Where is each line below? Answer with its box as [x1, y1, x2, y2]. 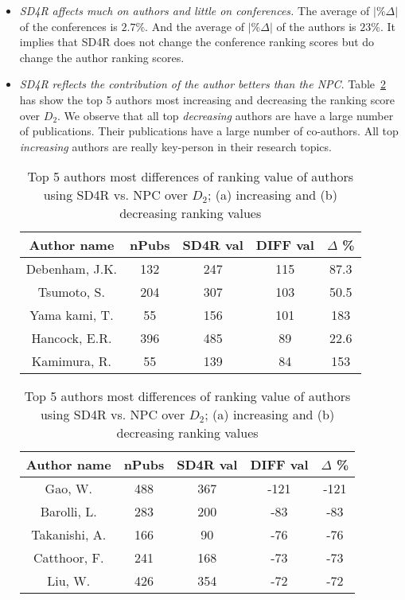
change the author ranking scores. [19, 49, 185, 65]
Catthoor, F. [33, 548, 104, 567]
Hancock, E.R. [31, 329, 112, 348]
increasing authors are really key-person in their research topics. [19, 138, 332, 154]
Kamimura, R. [31, 352, 112, 371]
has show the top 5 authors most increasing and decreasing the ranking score [19, 91, 395, 107]
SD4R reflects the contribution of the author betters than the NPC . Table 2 [19, 76, 387, 92]
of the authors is [276, 18, 356, 34]
